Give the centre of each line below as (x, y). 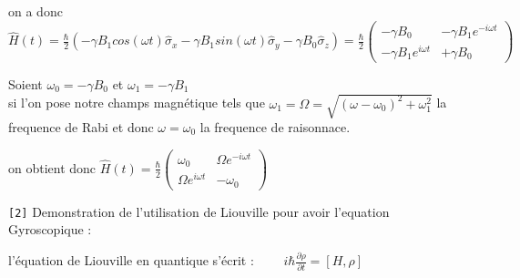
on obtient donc (52, 167)
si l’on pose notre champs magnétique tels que (137, 103)
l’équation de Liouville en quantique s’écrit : (131, 260)
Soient (25, 83)
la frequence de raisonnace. (275, 127)
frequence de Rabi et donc (81, 127)
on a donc (36, 11)
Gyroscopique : (50, 229)
